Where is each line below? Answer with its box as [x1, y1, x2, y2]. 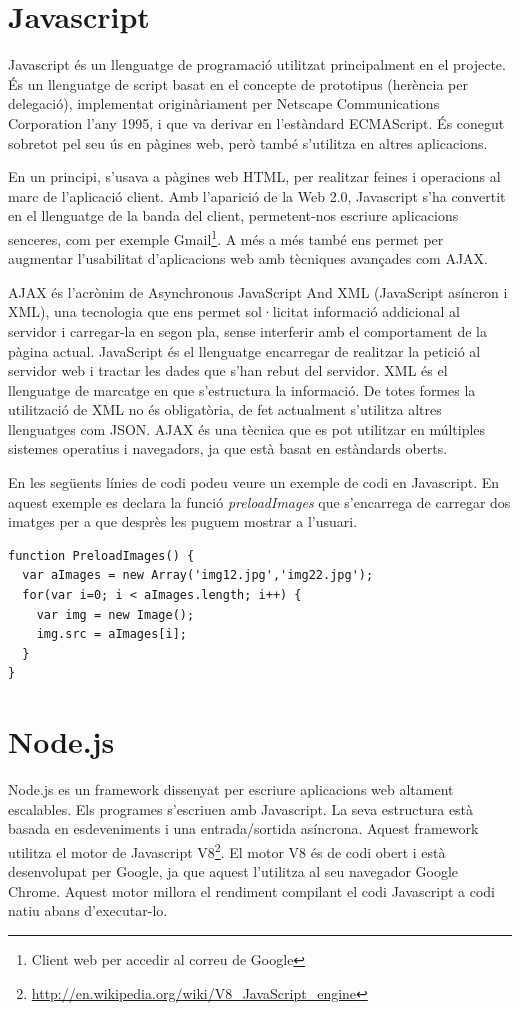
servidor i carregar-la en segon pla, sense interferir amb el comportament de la [8, 320, 487, 341]
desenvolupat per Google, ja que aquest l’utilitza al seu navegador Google [8, 861, 459, 882]
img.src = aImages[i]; [36, 627, 187, 642]
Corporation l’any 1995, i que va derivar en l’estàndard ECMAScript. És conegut [8, 112, 505, 133]
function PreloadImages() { [8, 548, 195, 563]
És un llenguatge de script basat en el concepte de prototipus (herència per [8, 73, 468, 94]
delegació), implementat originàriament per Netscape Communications [8, 93, 440, 114]
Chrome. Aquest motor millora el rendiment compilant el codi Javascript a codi [8, 880, 496, 901]
